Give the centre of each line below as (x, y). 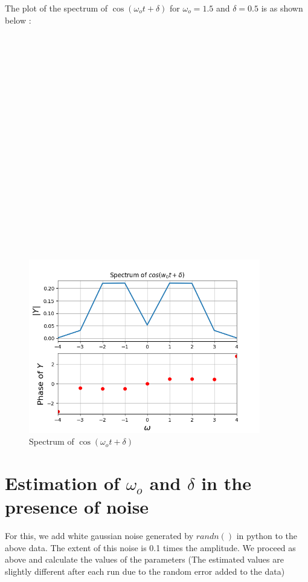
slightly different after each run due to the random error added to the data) (145, 571)
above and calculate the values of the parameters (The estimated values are (144, 559)
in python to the (267, 536)
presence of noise (77, 507)
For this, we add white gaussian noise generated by (99, 536)
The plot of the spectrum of (56, 8)
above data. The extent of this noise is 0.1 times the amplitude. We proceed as (150, 547)
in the (226, 483)
